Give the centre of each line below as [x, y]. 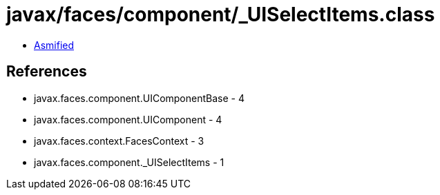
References [47, 72]
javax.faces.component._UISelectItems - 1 [129, 162]
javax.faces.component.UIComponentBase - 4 [139, 98]
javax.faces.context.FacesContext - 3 [119, 141]
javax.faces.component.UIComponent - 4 [128, 119]
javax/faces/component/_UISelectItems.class [221, 14]
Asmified [54, 45]
